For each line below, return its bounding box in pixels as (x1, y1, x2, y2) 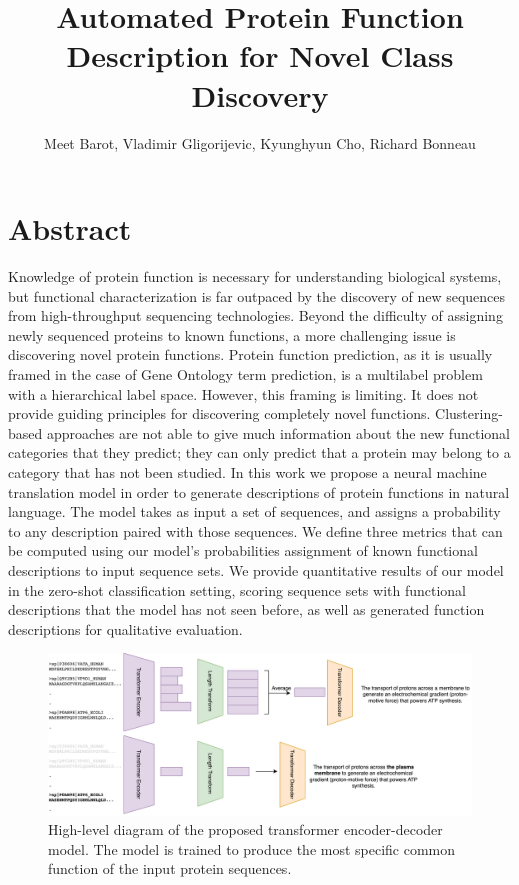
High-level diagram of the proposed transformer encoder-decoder (48, 819, 443, 840)
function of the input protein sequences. (48, 858, 292, 879)
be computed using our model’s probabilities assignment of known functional (8, 540, 478, 561)
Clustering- (435, 403, 503, 424)
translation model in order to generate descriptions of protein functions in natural (8, 481, 510, 502)
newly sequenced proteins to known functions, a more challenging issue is (8, 324, 456, 345)
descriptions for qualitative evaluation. (8, 618, 243, 639)
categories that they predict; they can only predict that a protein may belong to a (8, 442, 511, 463)
